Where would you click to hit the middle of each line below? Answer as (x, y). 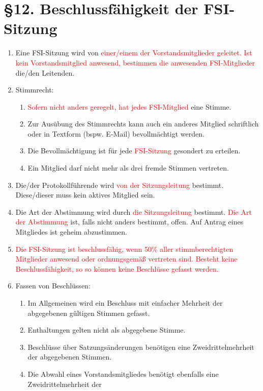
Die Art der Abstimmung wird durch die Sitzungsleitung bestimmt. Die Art (134, 211)
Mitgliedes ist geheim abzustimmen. (71, 232)
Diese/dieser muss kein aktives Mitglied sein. (85, 195)
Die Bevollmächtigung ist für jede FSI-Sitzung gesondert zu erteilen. (134, 151)
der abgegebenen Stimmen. (70, 357)
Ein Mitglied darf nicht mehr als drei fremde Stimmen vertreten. (128, 168)
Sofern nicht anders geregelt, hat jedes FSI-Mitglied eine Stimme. (129, 106)
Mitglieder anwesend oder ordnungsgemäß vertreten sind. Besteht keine (126, 259)
